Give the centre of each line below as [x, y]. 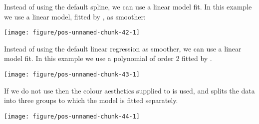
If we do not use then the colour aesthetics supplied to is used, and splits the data [129, 90]
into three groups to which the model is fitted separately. [91, 100]
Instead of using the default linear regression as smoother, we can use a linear [123, 48]
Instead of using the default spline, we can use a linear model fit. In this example [128, 6]
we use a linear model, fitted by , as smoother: [75, 16]
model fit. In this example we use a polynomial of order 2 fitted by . [108, 58]
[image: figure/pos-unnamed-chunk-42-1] [72, 33]
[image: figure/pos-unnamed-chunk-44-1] [72, 116]
